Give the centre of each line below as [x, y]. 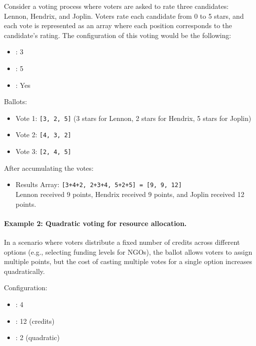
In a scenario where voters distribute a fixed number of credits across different [122, 242]
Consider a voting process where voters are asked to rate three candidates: [116, 6]
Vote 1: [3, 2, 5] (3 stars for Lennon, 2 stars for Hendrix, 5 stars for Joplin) [133, 118]
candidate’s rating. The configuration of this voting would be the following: [118, 35]
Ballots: [16, 101]
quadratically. [24, 271]
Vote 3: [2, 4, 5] [43, 151]
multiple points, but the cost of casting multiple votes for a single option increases [128, 261]
